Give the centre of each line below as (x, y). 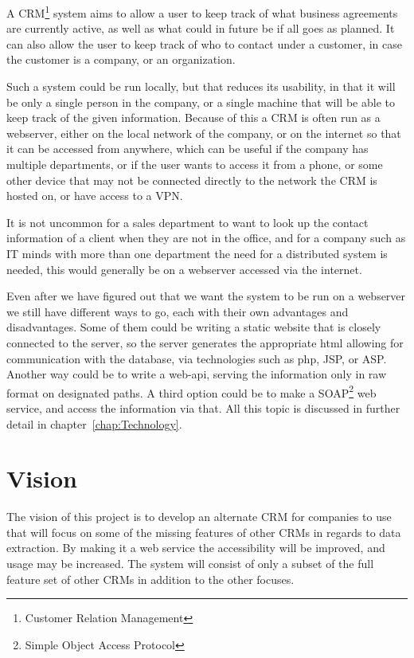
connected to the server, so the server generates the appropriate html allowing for (205, 342)
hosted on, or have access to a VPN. (95, 196)
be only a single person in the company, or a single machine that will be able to (201, 102)
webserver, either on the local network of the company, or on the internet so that (204, 133)
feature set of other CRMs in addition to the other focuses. (150, 579)
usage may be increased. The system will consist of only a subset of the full (190, 564)
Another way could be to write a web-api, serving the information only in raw (197, 374)
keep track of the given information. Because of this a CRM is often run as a (193, 117)
